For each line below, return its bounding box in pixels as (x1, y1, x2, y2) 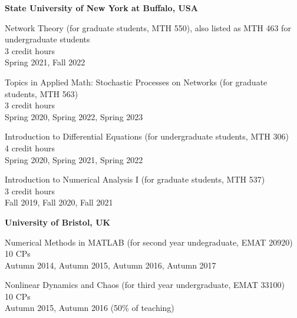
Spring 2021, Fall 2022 (5, 56, 85, 68)
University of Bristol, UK (5, 216, 111, 228)
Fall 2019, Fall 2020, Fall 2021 (5, 196, 113, 208)
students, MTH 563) (5, 87, 78, 100)
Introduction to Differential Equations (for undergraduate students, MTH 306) (5, 130, 289, 143)
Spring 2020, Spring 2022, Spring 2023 (5, 110, 143, 122)
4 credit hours (5, 141, 55, 154)
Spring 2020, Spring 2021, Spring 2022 (5, 153, 143, 165)
